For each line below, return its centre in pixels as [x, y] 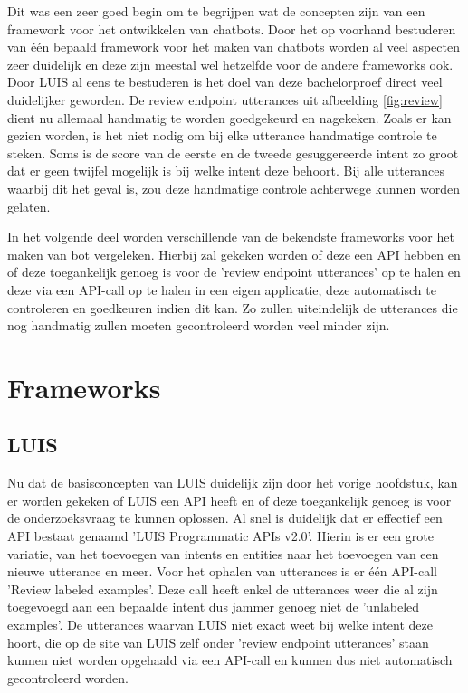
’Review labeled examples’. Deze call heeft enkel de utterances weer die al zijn [223, 589]
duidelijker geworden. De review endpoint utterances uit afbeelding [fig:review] [225, 99]
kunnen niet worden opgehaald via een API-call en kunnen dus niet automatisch [230, 660]
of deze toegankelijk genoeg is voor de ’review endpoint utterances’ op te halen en [234, 272]
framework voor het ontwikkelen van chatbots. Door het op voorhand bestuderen [232, 28]
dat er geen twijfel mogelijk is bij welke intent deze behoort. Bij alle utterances [226, 171]
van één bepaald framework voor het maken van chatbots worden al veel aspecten [234, 47]
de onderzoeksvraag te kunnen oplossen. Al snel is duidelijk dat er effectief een [225, 518]
